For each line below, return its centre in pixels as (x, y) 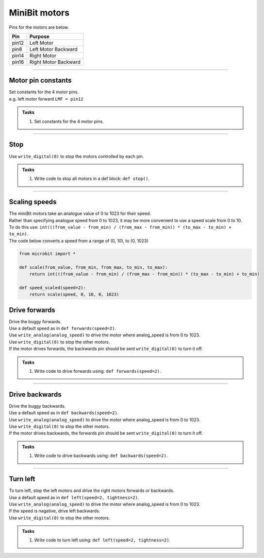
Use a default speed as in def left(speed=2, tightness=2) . (74, 497)
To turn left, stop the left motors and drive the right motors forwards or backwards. (92, 490)
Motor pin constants (40, 80)
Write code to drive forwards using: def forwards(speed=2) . (98, 371)
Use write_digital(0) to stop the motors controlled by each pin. (76, 156)
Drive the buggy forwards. (35, 321)
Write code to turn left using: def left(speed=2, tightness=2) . (102, 540)
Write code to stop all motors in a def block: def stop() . (92, 179)
